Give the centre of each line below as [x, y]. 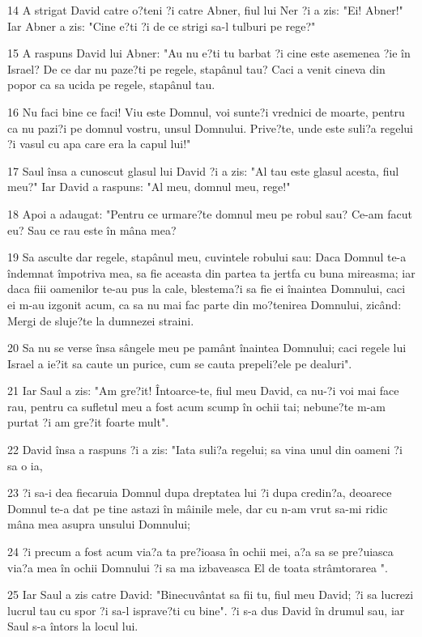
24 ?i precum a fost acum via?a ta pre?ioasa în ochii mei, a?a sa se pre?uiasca [200, 552]
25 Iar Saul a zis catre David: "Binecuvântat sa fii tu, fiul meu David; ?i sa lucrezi [211, 595]
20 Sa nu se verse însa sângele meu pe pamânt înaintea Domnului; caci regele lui [207, 348]
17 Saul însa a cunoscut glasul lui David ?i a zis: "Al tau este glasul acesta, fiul [203, 170]
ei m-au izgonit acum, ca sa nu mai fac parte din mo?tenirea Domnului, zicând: [205, 304]
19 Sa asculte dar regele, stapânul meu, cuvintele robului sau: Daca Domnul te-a [207, 257]
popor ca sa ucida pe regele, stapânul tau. [111, 85]
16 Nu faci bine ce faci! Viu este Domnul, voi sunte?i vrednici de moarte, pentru [206, 111]
